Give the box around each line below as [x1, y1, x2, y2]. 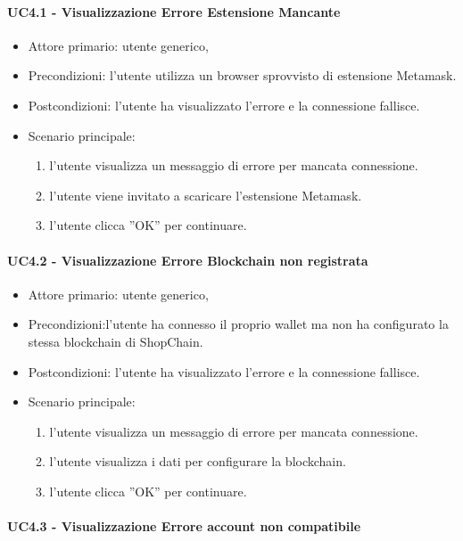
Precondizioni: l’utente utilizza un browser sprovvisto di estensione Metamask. [28, 66, 457, 85]
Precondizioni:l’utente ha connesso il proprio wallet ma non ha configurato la [28, 315, 449, 333]
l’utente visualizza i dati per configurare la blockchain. [49, 452, 346, 471]
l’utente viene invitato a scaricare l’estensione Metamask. [49, 185, 362, 204]
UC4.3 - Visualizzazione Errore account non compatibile [7, 517, 361, 536]
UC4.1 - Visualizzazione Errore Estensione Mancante [7, 2, 341, 20]
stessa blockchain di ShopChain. [28, 332, 203, 350]
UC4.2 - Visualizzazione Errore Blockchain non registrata [7, 250, 368, 269]
